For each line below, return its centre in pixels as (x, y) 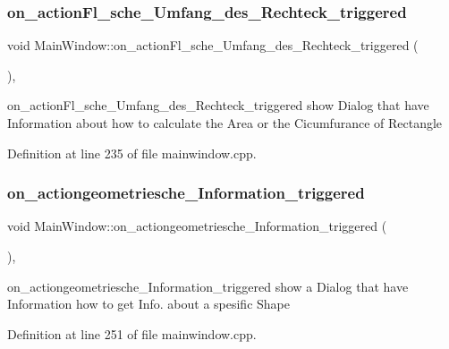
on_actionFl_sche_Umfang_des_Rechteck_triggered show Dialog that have (218, 105)
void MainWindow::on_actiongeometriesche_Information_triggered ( (197, 226)
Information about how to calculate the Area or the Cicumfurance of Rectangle (225, 123)
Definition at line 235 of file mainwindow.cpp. (132, 153)
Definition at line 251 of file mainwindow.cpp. (132, 333)
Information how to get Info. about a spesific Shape (148, 304)
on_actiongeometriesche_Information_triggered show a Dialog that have (208, 286)
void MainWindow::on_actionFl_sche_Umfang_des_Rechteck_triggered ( (213, 45)
